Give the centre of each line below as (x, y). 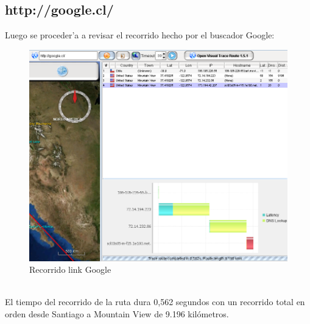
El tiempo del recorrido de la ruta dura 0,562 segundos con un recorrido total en (155, 302)
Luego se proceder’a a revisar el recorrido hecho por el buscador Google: (140, 35)
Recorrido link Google (70, 269)
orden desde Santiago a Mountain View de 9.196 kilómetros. (117, 313)
